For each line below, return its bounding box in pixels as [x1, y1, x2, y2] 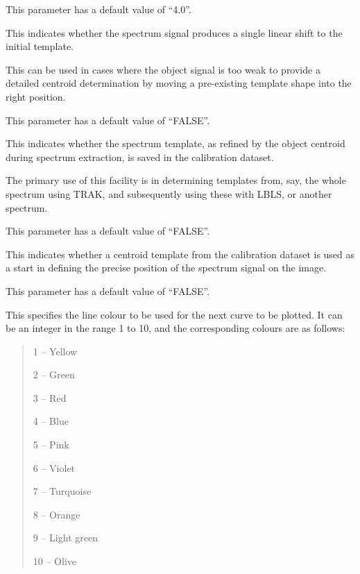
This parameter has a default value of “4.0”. [6, 2, 191, 16]
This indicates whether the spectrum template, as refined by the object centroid [6, 136, 345, 151]
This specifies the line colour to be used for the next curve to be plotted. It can [6, 307, 343, 321]
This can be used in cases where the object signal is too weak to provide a [6, 62, 320, 76]
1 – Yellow [33, 344, 78, 358]
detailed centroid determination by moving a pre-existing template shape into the [6, 76, 352, 90]
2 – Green [33, 367, 75, 382]
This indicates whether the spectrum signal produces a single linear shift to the [6, 25, 343, 40]
